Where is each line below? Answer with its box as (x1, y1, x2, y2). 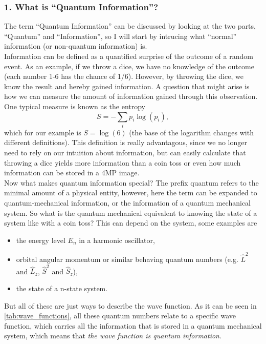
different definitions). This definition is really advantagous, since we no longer (4, 137, 247, 148)
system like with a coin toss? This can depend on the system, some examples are (4, 217, 257, 228)
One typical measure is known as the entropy (4, 100, 146, 111)
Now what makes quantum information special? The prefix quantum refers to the (4, 177, 259, 188)
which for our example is (4, 127, 81, 137)
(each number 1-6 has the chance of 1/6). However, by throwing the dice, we (4, 71, 243, 82)
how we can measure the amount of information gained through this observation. (4, 91, 258, 102)
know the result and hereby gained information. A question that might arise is (4, 80, 250, 91)
